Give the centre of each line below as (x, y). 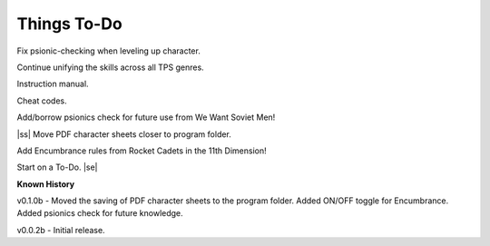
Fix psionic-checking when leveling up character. (109, 51)
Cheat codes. (42, 101)
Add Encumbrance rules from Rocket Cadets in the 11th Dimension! (142, 151)
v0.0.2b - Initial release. (61, 230)
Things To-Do (69, 24)
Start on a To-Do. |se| (58, 167)
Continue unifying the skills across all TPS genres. (110, 67)
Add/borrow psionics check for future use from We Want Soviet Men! (146, 117)
